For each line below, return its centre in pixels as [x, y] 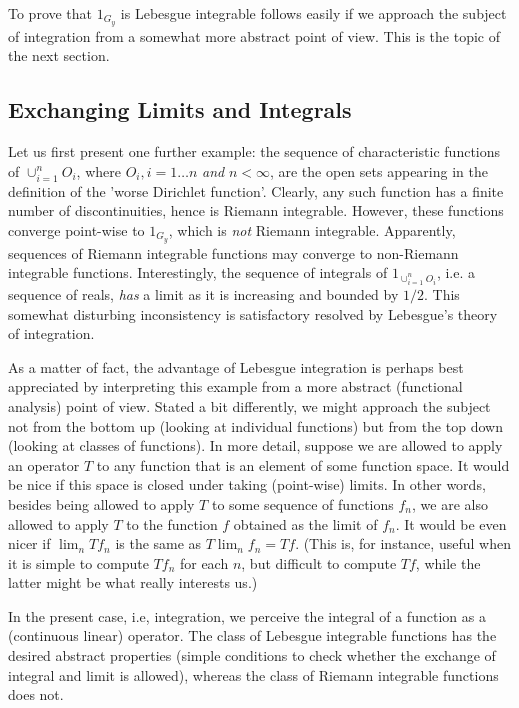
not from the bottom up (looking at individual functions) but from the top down [255, 425]
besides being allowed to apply [101, 503]
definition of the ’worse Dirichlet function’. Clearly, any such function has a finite [256, 190]
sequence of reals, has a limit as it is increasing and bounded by [203, 293]
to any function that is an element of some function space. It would [303, 464]
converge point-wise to [76, 229]
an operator [44, 464]
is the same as [158, 543]
